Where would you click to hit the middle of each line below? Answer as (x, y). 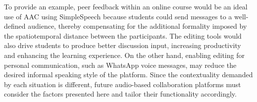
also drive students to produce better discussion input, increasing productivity (123, 45)
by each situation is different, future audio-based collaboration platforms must (123, 84)
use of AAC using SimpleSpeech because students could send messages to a (118, 16)
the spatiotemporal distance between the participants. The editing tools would (123, 35)
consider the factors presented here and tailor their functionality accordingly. (120, 94)
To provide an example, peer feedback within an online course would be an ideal (126, 6)
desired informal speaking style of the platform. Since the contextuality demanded (128, 75)
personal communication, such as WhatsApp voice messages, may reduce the (120, 65)
